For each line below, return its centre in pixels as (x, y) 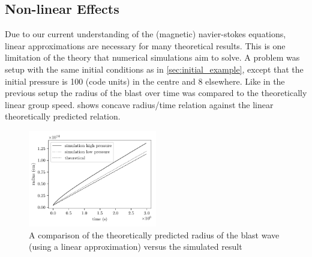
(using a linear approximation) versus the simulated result (136, 246)
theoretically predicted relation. (63, 116)
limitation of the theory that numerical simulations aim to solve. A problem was (152, 57)
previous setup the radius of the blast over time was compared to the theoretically (156, 93)
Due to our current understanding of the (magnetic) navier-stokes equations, (145, 34)
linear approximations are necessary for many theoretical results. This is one (145, 45)
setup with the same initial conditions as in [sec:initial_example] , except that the (154, 69)
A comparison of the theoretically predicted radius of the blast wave (154, 234)
